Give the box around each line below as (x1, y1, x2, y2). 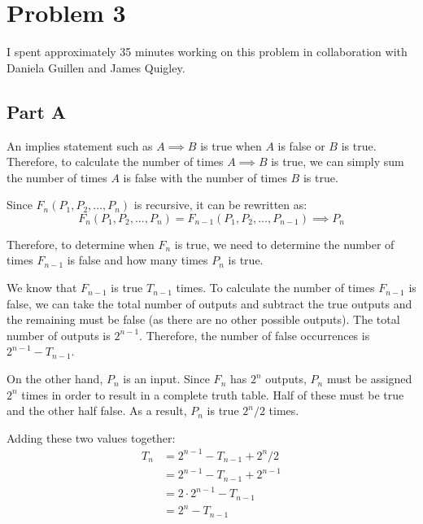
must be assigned (326, 370, 412, 387)
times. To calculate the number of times (176, 279, 375, 296)
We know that (7, 279, 77, 296)
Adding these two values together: (7, 429, 176, 446)
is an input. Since (123, 370, 210, 387)
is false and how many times (67, 251, 208, 269)
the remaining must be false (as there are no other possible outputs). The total (7, 311, 400, 328)
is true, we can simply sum (271, 153, 404, 170)
